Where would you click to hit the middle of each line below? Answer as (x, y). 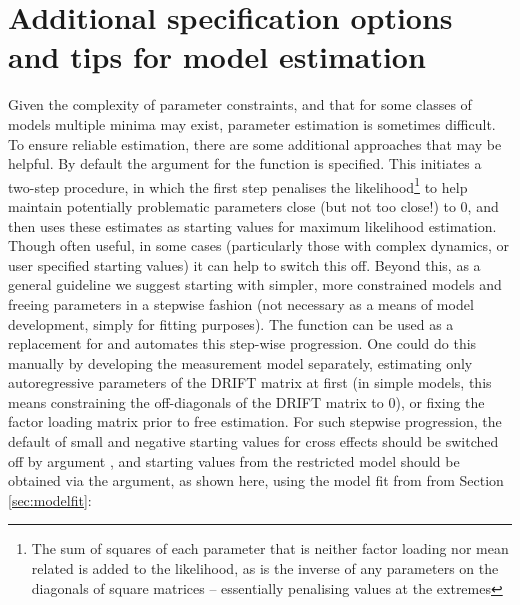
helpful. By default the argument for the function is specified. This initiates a (245, 163)
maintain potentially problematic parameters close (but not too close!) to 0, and (253, 205)
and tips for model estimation (217, 56)
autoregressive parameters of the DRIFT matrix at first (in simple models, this (250, 382)
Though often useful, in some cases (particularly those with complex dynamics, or (259, 245)
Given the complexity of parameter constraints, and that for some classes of (240, 104)
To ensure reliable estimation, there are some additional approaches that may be (255, 143)
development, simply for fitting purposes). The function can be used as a (231, 323)
